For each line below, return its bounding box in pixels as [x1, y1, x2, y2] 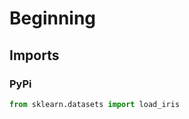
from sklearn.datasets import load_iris [9, 99, 181, 109]
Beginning [9, 7, 97, 30]
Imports [9, 47, 60, 64]
